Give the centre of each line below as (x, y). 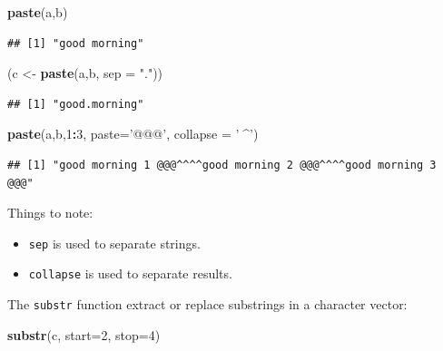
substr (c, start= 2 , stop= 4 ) (84, 334)
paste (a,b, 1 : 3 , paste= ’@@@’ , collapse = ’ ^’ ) (133, 134)
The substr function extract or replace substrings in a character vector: (207, 304)
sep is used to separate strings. (114, 243)
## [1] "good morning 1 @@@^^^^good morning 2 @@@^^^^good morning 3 (222, 165)
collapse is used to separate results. (130, 273)
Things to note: (50, 213)
